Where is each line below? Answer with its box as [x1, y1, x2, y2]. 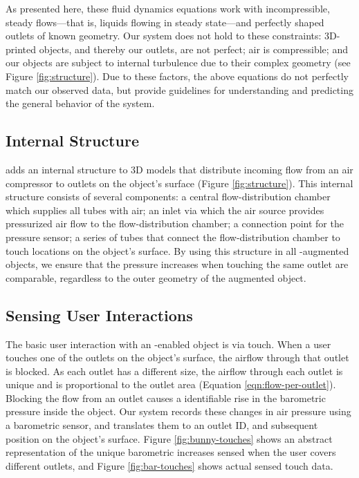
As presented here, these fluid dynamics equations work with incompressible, [6, 1, 330, 15]
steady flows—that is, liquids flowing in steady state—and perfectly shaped [6, 15, 324, 29]
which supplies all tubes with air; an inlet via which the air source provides [6, 202, 324, 217]
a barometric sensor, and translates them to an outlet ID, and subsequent [6, 418, 318, 432]
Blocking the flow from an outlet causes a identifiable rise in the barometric [6, 390, 326, 405]
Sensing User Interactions [6, 304, 193, 325]
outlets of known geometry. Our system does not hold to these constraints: [6, 28, 322, 43]
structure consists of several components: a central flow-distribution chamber [6, 189, 331, 204]
